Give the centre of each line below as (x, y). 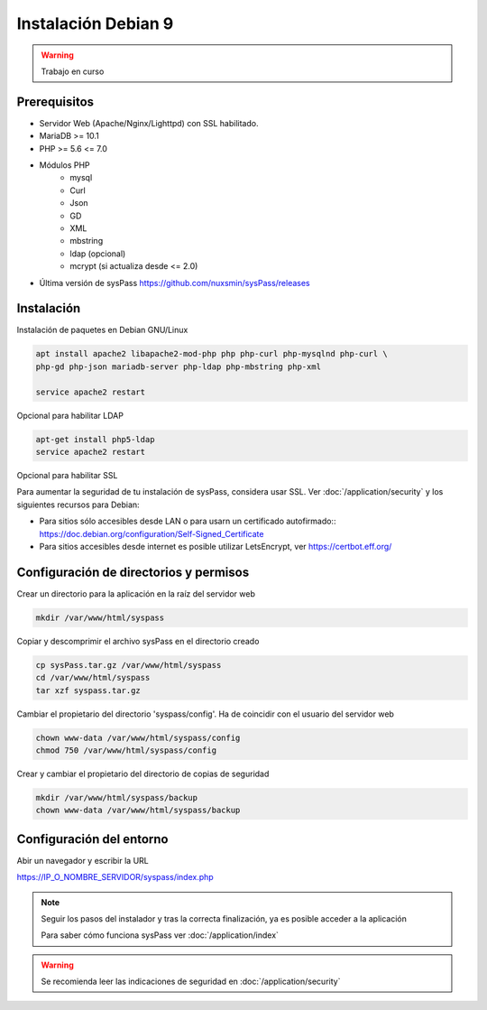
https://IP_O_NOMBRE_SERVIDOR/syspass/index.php (115, 877)
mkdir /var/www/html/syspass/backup (117, 797)
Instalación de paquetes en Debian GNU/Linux (102, 330)
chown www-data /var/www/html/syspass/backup (138, 811)
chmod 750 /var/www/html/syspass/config (126, 750)
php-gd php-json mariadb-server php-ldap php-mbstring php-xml (179, 366)
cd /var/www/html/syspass (93, 678)
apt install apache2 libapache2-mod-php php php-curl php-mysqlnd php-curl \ (211, 354)
